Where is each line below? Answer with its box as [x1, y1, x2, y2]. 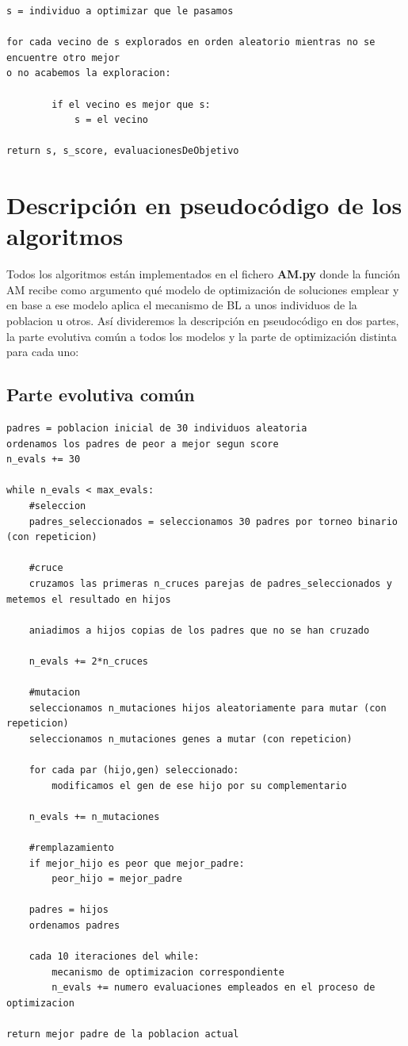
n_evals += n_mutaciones [29, 810, 160, 822]
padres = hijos [29, 904, 109, 916]
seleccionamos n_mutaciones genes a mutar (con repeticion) [29, 733, 353, 745]
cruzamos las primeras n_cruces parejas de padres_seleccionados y [29, 577, 392, 589]
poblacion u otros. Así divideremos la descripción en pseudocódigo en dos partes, [6, 312, 399, 329]
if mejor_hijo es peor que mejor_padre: [29, 857, 245, 869]
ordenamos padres [29, 920, 120, 932]
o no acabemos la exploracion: [6, 67, 171, 79]
